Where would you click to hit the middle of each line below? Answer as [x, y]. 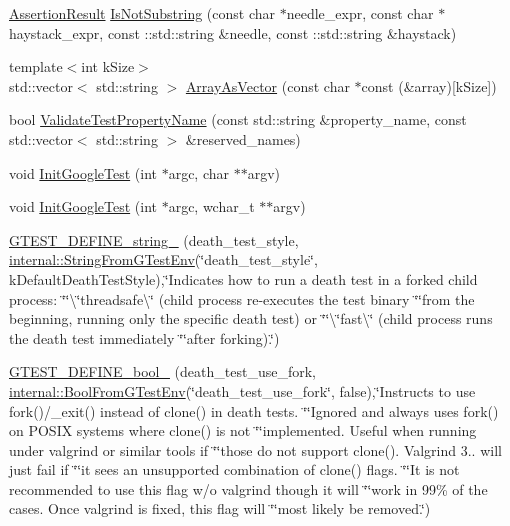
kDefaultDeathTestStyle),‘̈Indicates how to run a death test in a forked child [243, 278]
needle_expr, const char [360, 13]
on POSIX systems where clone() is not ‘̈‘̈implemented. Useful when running [243, 430]
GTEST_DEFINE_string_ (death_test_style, [154, 239]
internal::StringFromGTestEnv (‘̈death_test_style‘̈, [163, 259]
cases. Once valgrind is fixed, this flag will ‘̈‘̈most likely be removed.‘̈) [220, 508]
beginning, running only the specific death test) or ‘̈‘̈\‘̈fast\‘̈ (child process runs [251, 318]
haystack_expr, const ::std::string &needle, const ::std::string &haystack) [233, 32]
